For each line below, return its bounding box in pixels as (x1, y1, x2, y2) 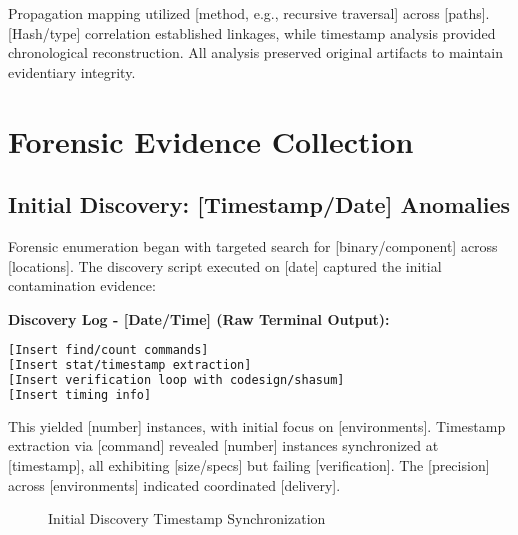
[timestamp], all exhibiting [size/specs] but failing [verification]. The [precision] (8, 455, 490, 476)
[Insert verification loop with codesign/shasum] (8, 373, 345, 388)
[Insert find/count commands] (8, 343, 209, 358)
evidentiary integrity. (8, 61, 136, 82)
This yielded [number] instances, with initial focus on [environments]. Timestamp (8, 415, 506, 436)
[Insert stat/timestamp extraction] (8, 358, 252, 373)
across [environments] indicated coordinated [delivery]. (8, 474, 341, 495)
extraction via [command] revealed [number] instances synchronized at (8, 435, 439, 456)
